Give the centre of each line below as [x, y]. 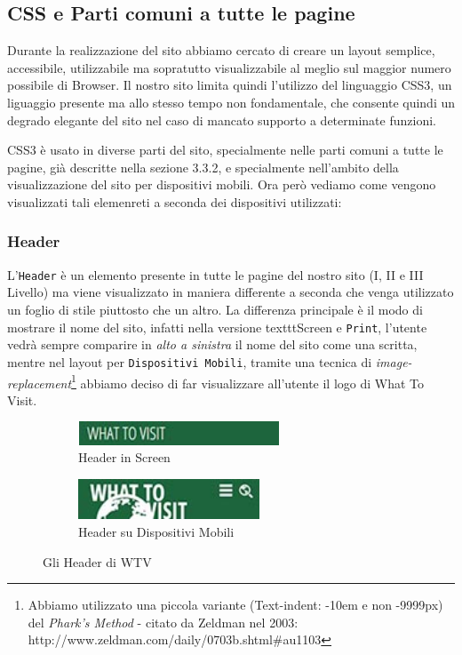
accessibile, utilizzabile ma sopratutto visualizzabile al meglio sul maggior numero [229, 67]
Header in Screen [124, 457]
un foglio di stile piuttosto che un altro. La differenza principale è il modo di [215, 310]
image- [394, 361]
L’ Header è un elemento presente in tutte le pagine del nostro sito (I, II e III [215, 274]
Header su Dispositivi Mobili [156, 531]
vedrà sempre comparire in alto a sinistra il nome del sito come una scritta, [212, 344]
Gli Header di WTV [97, 561]
